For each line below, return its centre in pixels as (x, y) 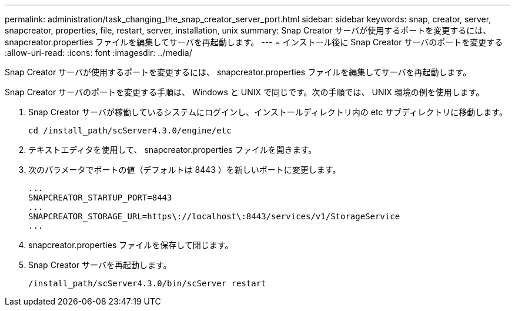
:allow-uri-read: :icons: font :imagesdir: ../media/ (98, 53)
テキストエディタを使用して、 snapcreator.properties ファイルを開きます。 (173, 150)
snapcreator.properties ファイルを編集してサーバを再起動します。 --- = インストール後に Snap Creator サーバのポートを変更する (254, 42)
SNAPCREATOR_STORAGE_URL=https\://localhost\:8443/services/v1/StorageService (214, 216)
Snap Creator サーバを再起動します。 (100, 265)
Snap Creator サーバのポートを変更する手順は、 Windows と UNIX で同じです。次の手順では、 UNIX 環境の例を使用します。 (245, 92)
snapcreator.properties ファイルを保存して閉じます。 (131, 245)
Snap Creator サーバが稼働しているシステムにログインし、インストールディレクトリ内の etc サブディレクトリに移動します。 (268, 112)
